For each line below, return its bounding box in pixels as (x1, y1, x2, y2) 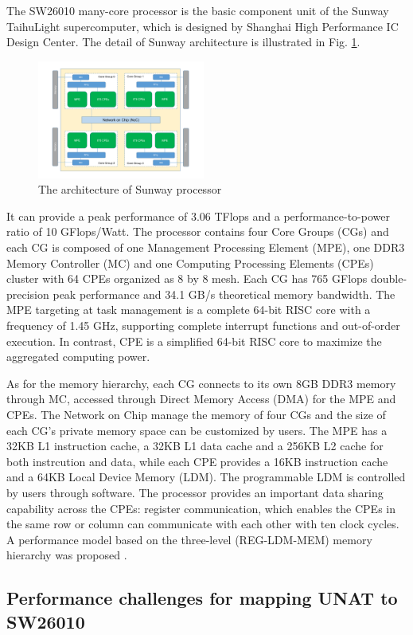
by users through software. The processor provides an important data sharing (6, 484, 384, 500)
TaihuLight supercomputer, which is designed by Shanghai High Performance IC (6, 18, 399, 34)
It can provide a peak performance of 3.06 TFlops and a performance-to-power (6, 207, 390, 224)
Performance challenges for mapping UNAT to (6, 586, 398, 610)
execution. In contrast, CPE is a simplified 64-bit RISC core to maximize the (6, 332, 382, 349)
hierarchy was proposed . (6, 547, 127, 563)
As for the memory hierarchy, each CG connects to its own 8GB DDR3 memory (6, 374, 396, 391)
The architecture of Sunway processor (38, 181, 222, 198)
